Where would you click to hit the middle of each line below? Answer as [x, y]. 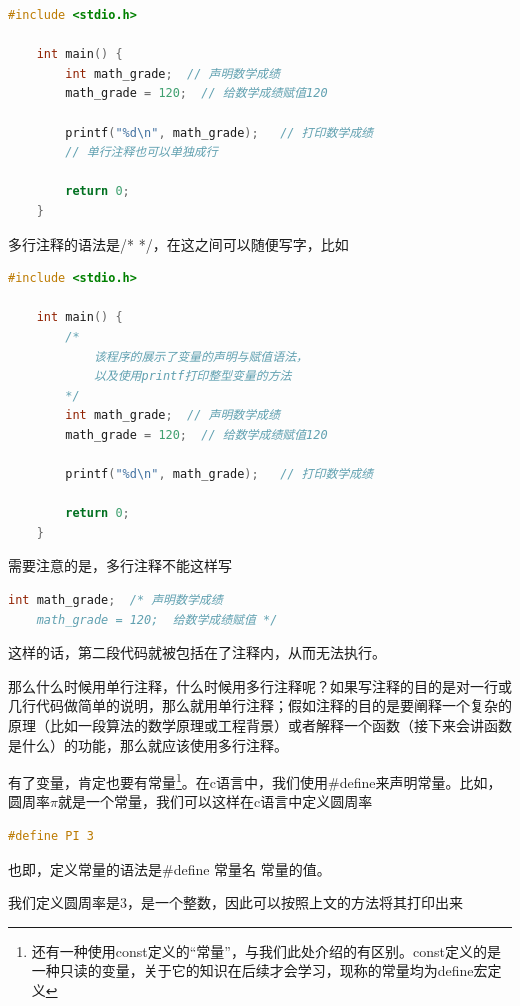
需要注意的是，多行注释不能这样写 [120, 565]
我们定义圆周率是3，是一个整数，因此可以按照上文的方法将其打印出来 [235, 902]
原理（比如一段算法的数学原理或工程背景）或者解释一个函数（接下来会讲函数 [260, 725]
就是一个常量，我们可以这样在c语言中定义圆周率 [215, 801]
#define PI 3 [51, 836]
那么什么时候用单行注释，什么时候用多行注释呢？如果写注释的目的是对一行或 [260, 685]
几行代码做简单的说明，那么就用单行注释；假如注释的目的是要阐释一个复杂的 [260, 705]
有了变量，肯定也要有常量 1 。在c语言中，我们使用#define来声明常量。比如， [255, 780]
